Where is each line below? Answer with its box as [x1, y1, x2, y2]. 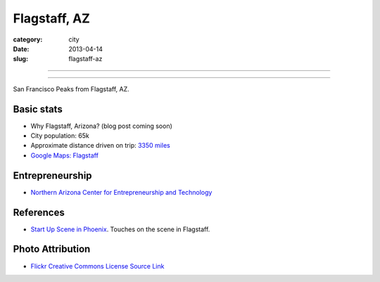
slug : [13, 55, 28, 63]
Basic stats [13, 103, 63, 115]
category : [13, 35, 43, 44]
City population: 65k [30, 132, 89, 140]
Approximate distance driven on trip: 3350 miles [30, 141, 170, 150]
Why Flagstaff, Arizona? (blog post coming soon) [30, 122, 172, 130]
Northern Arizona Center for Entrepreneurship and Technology [30, 188, 213, 196]
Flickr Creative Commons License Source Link [30, 262, 165, 270]
